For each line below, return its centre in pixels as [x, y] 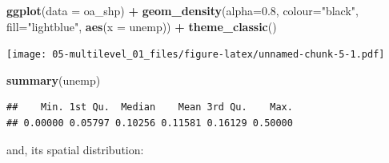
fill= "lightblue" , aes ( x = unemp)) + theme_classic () [142, 26]
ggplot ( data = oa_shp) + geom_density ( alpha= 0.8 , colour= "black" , [182, 10]
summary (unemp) [54, 80]
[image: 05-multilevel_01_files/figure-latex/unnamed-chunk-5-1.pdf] [196, 55]
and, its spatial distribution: [75, 149]
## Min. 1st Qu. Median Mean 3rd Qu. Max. [150, 107]
